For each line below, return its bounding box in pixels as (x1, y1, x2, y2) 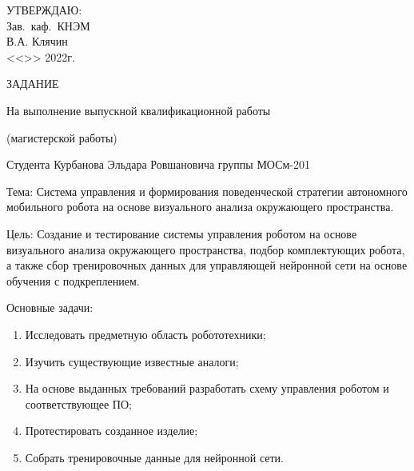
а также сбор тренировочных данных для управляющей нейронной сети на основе (6, 257, 408, 273)
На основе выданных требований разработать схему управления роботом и (25, 380, 389, 397)
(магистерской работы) (6, 129, 117, 146)
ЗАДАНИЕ (6, 75, 59, 92)
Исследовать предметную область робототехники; (25, 325, 266, 342)
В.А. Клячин (6, 33, 68, 50)
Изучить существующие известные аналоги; (25, 353, 239, 369)
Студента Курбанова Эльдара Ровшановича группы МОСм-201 (6, 156, 311, 173)
